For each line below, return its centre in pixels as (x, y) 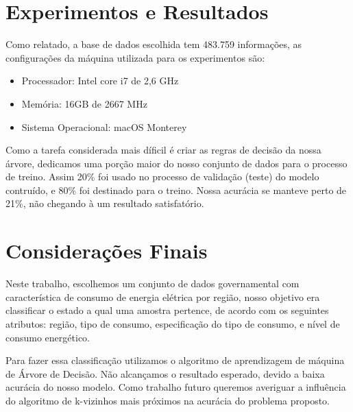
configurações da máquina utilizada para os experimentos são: (135, 57)
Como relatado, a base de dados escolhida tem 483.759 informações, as (154, 44)
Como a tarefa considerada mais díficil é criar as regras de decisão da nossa (163, 150)
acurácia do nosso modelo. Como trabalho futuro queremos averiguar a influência (176, 387)
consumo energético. (48, 337)
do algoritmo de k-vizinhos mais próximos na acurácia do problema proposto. (168, 400)
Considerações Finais (107, 251)
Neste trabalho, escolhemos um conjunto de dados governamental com (153, 283)
